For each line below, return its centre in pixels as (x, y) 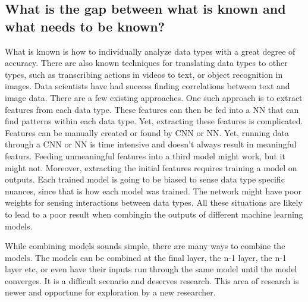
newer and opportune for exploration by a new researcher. (110, 292)
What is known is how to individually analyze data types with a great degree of (150, 51)
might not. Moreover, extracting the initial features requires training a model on (151, 167)
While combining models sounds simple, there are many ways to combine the (145, 246)
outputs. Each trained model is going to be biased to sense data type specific (145, 179)
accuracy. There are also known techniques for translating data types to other (146, 63)
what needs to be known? (85, 26)
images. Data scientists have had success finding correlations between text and (147, 86)
